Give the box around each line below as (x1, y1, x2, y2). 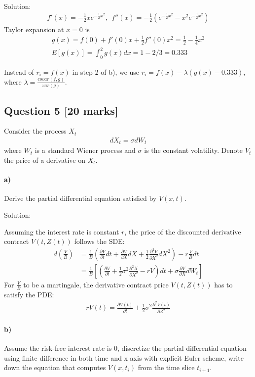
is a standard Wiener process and (35, 145, 136, 155)
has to (214, 279, 233, 289)
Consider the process (4, 126, 67, 136)
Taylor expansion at (4, 24, 64, 34)
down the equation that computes (4, 362, 106, 373)
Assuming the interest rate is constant (4, 226, 119, 236)
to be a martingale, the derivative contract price (23, 279, 169, 289)
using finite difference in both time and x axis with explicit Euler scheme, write (4, 352, 244, 363)
